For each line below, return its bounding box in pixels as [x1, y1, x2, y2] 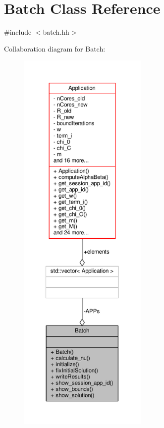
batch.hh [43, 27, 69, 37]
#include [4, 27, 32, 37]
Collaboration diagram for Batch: [4, 43, 106, 53]
